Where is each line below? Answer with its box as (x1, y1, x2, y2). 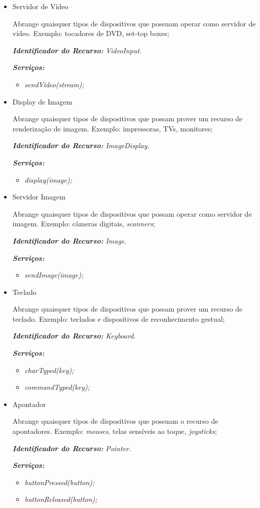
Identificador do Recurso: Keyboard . (12, 330, 136, 341)
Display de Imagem (12, 96, 72, 107)
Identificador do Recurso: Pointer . (12, 443, 131, 453)
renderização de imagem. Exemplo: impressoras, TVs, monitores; (12, 123, 213, 133)
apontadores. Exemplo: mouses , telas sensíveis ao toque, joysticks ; (12, 426, 217, 436)
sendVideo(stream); (24, 79, 84, 89)
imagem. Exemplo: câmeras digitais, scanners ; (12, 218, 155, 229)
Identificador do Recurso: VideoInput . (12, 45, 142, 55)
